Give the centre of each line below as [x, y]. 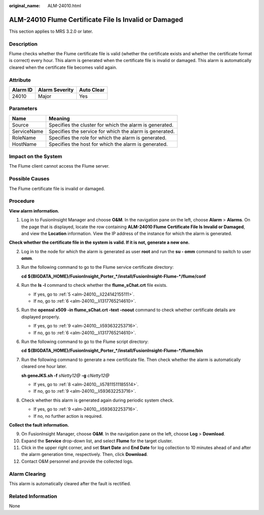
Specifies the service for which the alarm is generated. [112, 131]
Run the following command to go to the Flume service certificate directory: [97, 267]
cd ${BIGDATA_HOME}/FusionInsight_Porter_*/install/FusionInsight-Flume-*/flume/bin [112, 351]
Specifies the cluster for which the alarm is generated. [111, 125]
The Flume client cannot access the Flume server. [59, 166]
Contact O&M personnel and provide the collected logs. [77, 461]
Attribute [20, 80]
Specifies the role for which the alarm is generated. [108, 138]
